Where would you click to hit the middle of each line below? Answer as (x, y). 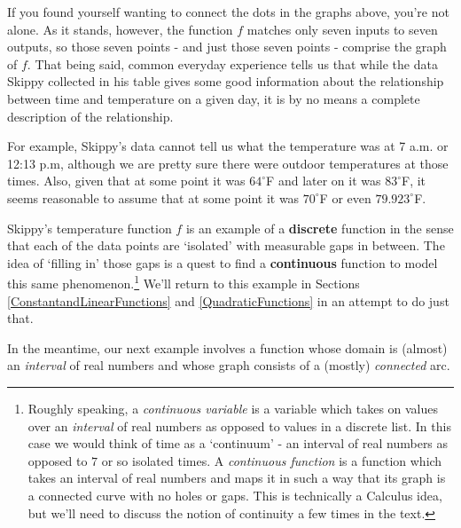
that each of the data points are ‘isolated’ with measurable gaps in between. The (226, 245)
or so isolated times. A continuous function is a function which (272, 460)
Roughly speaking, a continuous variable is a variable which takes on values (233, 408)
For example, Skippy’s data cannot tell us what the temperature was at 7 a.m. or (228, 146)
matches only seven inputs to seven (342, 29)
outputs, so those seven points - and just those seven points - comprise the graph (227, 47)
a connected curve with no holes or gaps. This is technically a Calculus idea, (235, 495)
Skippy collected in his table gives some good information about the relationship (226, 81)
